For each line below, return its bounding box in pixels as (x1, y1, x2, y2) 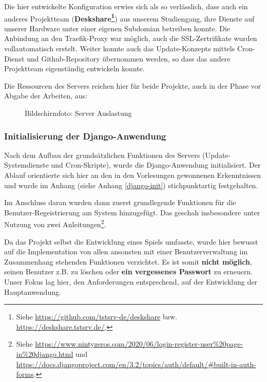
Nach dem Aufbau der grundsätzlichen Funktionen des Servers (4, 149, 200, 160)
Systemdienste (4, 159, 49, 170)
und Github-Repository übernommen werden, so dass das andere (27, 53, 231, 64)
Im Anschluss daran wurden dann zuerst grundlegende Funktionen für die (4, 197, 236, 208)
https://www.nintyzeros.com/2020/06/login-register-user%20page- (35, 338, 243, 349)
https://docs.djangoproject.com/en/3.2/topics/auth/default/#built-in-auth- (16, 358, 256, 369)
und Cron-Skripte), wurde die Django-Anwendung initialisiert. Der (51, 159, 261, 170)
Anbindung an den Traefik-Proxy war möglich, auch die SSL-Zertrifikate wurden (4, 33, 257, 44)
